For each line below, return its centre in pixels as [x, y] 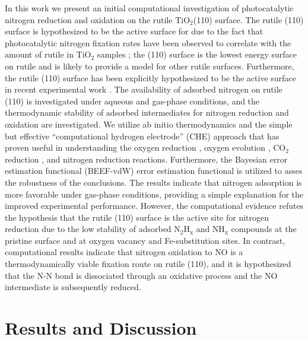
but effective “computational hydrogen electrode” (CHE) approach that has [142, 136]
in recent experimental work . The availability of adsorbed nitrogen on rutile [144, 89]
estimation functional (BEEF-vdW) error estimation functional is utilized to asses [154, 171]
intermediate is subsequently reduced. [73, 287]
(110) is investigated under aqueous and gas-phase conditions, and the [132, 101]
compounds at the [264, 229]
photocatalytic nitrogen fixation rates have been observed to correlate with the [148, 42]
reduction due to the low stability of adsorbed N [93, 229]
